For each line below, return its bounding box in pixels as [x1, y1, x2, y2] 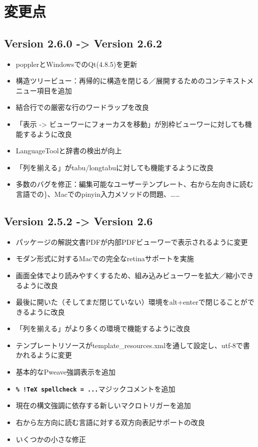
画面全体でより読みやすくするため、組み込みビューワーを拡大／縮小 [15, 270, 240, 280]
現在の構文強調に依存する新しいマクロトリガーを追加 [15, 400, 191, 411]
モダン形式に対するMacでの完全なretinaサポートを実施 [15, 253, 194, 264]
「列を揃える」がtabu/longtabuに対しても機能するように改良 [15, 162, 213, 172]
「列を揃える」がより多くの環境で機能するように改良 [15, 323, 190, 334]
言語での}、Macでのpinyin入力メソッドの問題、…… [15, 188, 180, 199]
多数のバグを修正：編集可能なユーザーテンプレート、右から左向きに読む [15, 179, 253, 189]
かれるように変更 [15, 350, 72, 360]
